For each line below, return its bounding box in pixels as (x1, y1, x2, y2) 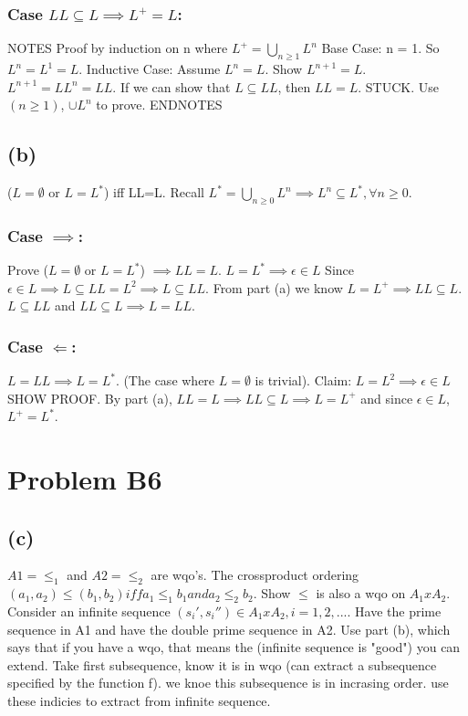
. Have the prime (347, 601, 442, 620)
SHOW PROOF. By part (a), (7, 388, 172, 407)
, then (277, 77, 311, 96)
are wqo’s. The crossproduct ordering (151, 565, 359, 584)
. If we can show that (112, 77, 231, 96)
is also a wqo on (316, 584, 406, 603)
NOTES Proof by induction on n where (7, 38, 228, 58)
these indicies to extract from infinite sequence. (7, 690, 271, 710)
